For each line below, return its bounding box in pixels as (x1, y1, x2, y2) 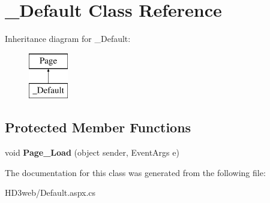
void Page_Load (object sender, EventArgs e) (5, 146, 179, 159)
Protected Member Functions (5, 118, 191, 137)
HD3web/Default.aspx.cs (5, 186, 96, 199)
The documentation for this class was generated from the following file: (5, 166, 266, 178)
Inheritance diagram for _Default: (5, 32, 131, 45)
